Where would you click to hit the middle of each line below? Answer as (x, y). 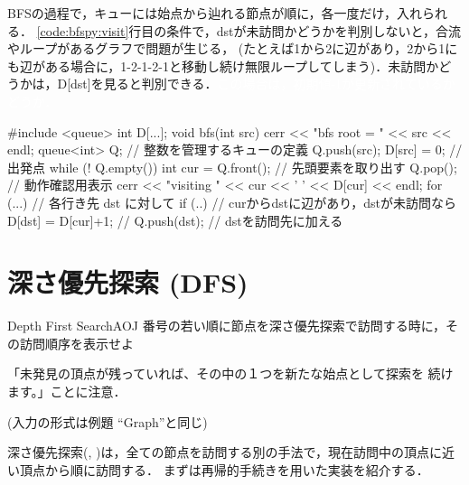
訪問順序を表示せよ (76, 343)
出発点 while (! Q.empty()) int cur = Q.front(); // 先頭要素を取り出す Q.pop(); (232, 167)
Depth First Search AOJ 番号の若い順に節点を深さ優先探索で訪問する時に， (227, 326)
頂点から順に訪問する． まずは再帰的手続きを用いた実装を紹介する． (224, 469)
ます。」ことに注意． (67, 392)
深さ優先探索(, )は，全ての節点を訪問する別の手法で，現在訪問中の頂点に (225, 452)
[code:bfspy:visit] (83, 30)
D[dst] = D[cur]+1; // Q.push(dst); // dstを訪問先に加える (175, 220)
